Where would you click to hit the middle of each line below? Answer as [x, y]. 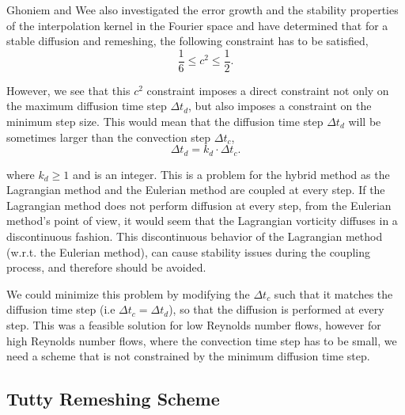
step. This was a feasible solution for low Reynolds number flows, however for [194, 325]
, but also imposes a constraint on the [280, 106]
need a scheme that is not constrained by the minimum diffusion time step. [188, 356]
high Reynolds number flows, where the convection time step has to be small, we [202, 340]
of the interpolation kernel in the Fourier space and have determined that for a [197, 25]
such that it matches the [333, 293]
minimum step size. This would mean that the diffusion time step [165, 122]
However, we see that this [68, 90]
